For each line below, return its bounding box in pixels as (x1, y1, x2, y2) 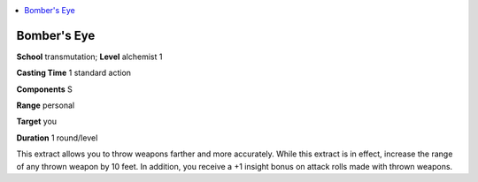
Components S (16, 84, 73, 95)
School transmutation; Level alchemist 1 (16, 51, 163, 62)
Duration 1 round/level (16, 133, 98, 143)
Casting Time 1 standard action (16, 67, 132, 79)
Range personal (16, 100, 75, 110)
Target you (16, 116, 58, 127)
